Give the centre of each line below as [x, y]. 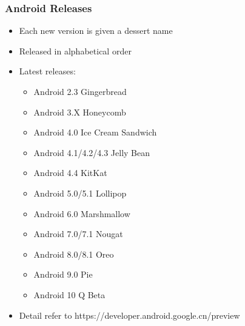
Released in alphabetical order [75, 51]
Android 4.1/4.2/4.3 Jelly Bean [92, 152]
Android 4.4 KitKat [70, 173]
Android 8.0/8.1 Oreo [74, 254]
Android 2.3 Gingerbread [80, 91]
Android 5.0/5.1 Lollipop [80, 193]
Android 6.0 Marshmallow [82, 213]
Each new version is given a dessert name [96, 31]
